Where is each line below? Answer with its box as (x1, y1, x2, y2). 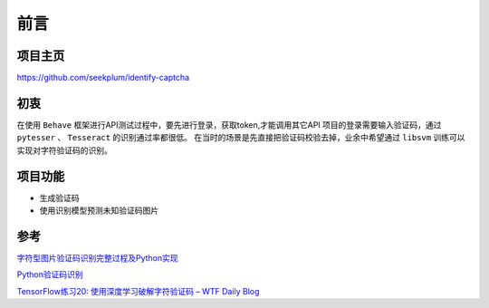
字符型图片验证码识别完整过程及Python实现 (16, 252, 178, 263)
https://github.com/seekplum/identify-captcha (16, 72, 190, 83)
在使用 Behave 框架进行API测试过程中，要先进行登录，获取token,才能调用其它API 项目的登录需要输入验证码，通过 (16, 119, 442, 130)
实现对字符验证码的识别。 (16, 145, 112, 156)
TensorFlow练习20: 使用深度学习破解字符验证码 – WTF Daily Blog (16, 285, 260, 296)
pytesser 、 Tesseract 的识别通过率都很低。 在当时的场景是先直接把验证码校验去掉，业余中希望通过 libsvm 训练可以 (16, 132, 465, 143)
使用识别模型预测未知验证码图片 (39, 205, 158, 217)
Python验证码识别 (16, 269, 83, 280)
